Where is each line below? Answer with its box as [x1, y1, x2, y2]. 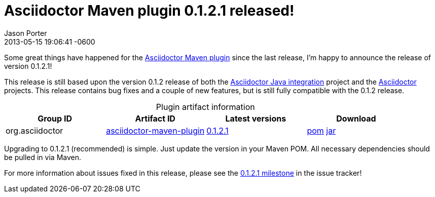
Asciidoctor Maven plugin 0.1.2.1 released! [4, 2, 295, 19]
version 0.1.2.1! [4, 61, 52, 70]
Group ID [38, 113, 72, 124]
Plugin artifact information [156, 101, 255, 112]
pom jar [307, 125, 336, 136]
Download [336, 113, 376, 124]
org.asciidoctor [6, 125, 63, 136]
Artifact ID [135, 113, 175, 124]
